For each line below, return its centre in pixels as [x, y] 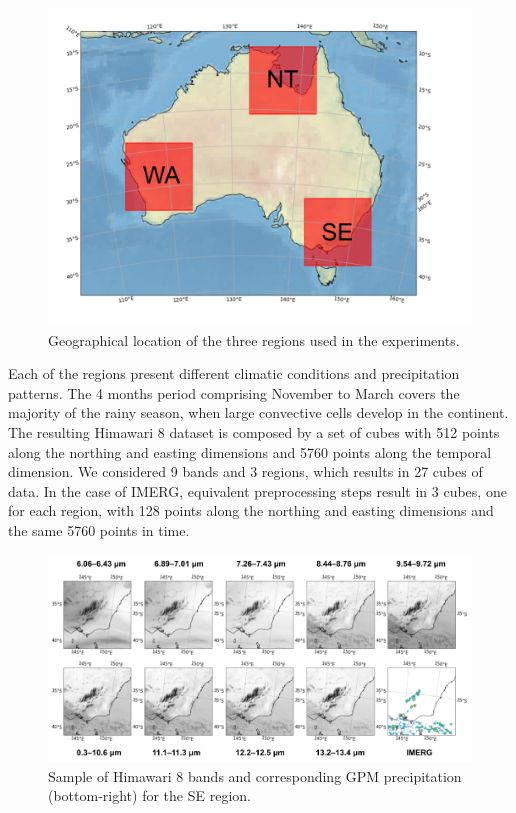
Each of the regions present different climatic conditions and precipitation [234, 373]
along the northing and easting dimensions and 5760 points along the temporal [250, 451]
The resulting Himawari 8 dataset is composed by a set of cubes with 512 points [254, 431]
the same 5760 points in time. [99, 529]
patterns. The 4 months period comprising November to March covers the [234, 392]
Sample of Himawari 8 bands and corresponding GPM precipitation [255, 775]
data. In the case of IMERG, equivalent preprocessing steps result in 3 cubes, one [257, 490]
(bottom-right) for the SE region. [149, 795]
